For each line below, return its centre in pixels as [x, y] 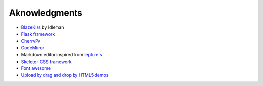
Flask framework [38, 34]
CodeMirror [33, 48]
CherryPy [31, 41]
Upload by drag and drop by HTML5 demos [65, 75]
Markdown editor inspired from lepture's [62, 55]
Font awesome [36, 68]
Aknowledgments [46, 13]
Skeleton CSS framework [46, 62]
